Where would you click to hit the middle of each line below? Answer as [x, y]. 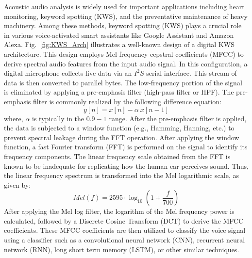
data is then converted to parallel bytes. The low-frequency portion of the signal [123, 82]
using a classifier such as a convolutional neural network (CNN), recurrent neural [125, 240]
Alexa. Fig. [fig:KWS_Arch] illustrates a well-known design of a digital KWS [119, 44]
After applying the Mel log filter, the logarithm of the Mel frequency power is [119, 211]
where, [14, 118]
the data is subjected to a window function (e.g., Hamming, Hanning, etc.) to [119, 128]
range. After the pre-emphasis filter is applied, [178, 118]
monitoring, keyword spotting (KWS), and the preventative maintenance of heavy [126, 16]
